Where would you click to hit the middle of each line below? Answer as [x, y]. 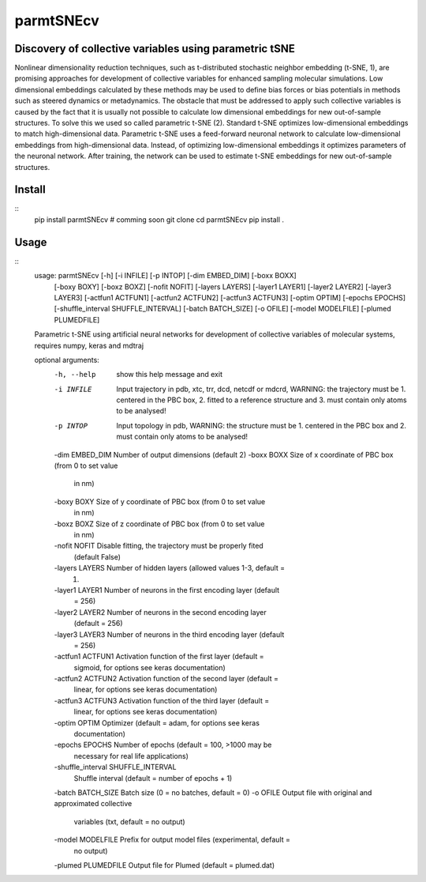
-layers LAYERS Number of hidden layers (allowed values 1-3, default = [170, 568]
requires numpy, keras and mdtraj [89, 345]
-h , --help [75, 375]
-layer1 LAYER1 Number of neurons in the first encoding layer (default [167, 590]
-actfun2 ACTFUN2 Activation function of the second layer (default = [166, 679]
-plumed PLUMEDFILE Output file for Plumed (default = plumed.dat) [164, 865]
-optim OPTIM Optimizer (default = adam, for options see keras [157, 722]
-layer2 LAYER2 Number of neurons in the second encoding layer [161, 612]
